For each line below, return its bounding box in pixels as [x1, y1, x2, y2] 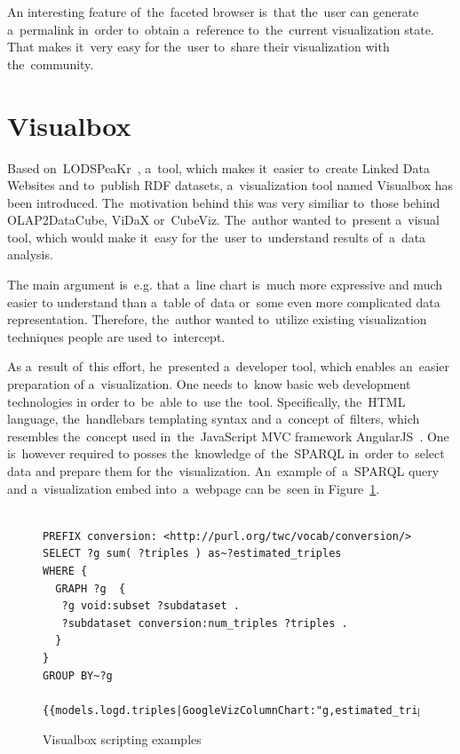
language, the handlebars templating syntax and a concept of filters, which [7, 409, 420, 428]
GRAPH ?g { [55, 582, 126, 595]
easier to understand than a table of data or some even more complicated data [7, 292, 440, 311]
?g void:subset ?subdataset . [61, 599, 240, 613]
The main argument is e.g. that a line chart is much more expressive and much [7, 275, 443, 294]
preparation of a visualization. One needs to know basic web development [7, 375, 411, 393]
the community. [7, 54, 94, 73]
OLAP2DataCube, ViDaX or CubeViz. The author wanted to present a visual [7, 210, 440, 229]
